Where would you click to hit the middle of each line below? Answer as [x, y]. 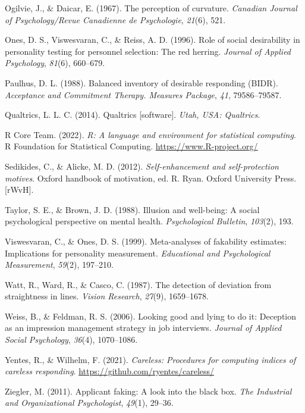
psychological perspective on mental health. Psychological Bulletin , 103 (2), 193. [149, 221]
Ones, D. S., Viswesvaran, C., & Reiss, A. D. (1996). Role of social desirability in [152, 40]
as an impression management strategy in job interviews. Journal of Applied [143, 328]
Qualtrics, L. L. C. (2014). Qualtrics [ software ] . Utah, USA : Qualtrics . [133, 115]
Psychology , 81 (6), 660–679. [55, 63]
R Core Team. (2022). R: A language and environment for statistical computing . [150, 134]
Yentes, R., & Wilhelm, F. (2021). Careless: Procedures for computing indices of [150, 359]
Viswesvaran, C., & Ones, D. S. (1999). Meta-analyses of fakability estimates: [146, 241]
